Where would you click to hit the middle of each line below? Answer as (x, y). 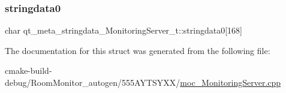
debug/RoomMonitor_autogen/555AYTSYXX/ (93, 82)
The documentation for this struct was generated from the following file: (138, 50)
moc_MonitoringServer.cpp (231, 82)
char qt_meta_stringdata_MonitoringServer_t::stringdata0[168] (124, 30)
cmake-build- (28, 70)
